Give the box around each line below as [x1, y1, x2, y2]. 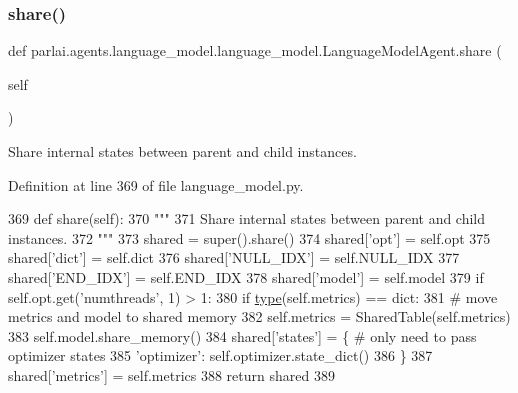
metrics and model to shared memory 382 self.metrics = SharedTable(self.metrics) [8, 306, 511, 327]
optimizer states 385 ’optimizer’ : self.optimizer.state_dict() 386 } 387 [8, 345, 433, 366]
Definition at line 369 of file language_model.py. [8, 174, 304, 195]
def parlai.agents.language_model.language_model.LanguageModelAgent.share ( [8, 40, 502, 61]
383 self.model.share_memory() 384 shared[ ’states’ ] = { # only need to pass [8, 325, 477, 346]
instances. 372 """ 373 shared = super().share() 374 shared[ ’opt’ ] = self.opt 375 [8, 227, 491, 248]
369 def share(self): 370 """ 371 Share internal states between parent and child [8, 208, 486, 229]
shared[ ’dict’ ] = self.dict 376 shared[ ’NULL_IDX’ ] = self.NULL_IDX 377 [8, 247, 460, 268]
